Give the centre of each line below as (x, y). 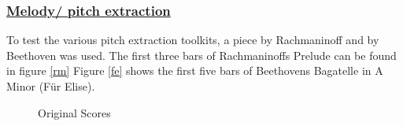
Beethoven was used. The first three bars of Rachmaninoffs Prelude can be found (201, 55)
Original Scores (74, 112)
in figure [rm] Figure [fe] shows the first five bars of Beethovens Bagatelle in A (195, 70)
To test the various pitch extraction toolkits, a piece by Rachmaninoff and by (193, 40)
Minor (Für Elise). (51, 86)
